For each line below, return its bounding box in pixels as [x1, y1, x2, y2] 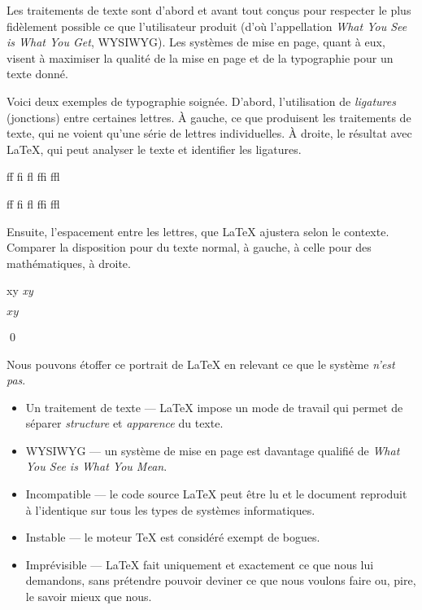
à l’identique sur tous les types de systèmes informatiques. [25, 501, 315, 518]
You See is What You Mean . [25, 458, 167, 475]
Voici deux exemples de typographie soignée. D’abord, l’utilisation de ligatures [7, 92, 396, 109]
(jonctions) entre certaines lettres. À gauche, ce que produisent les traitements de [7, 108, 411, 125]
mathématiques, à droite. [7, 254, 131, 271]
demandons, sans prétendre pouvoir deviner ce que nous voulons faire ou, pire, [25, 572, 416, 589]
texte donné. [7, 65, 68, 82]
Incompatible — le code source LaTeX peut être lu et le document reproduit [25, 485, 407, 502]
